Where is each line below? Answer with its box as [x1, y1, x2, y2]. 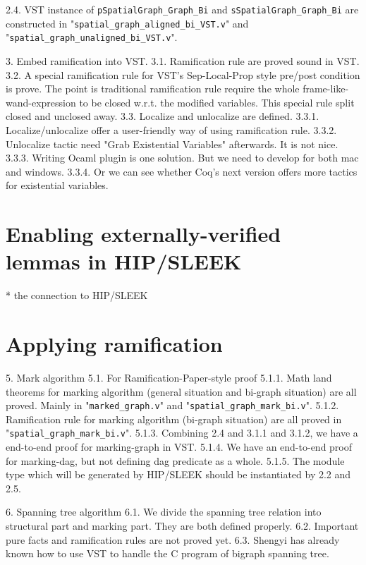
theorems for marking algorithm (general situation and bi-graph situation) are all [6, 384, 357, 399]
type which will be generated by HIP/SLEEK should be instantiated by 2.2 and [6, 467, 351, 482]
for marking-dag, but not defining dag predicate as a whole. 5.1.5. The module [6, 453, 345, 468]
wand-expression [6, 95, 76, 109]
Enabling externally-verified [6, 219, 281, 248]
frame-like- [303, 81, 349, 96]
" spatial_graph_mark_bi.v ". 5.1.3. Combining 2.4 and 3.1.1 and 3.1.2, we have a [6, 425, 358, 440]
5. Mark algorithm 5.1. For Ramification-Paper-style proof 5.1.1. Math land [6, 370, 332, 384]
